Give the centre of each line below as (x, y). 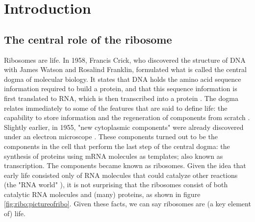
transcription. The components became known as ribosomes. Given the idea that (125, 165)
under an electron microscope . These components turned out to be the (111, 136)
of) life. (15, 213)
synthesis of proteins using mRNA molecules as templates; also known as (114, 156)
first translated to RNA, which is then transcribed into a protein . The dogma (121, 98)
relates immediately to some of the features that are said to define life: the (116, 108)
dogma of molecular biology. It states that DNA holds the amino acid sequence (123, 79)
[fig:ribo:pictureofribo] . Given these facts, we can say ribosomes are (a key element (127, 204)
